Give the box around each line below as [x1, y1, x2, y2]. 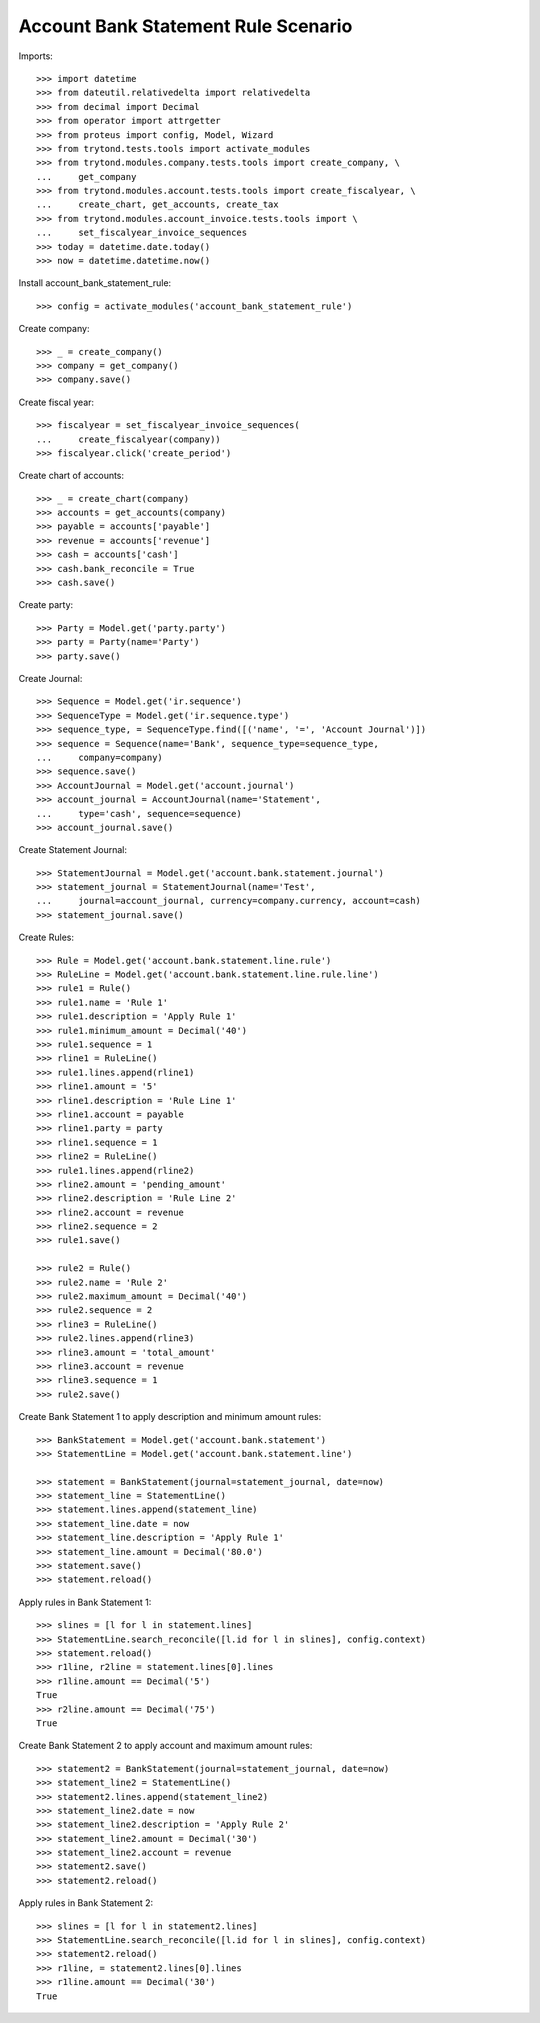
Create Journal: [18, 673, 83, 684]
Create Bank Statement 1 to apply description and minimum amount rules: [18, 1411, 322, 1423]
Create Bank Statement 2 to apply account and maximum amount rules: [18, 1740, 313, 1752]
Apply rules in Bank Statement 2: [18, 1897, 154, 1909]
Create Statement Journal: [18, 844, 127, 856]
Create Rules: [18, 931, 75, 944]
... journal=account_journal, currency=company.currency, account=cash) [36, 895, 422, 907]
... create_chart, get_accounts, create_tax [36, 199, 279, 210]
